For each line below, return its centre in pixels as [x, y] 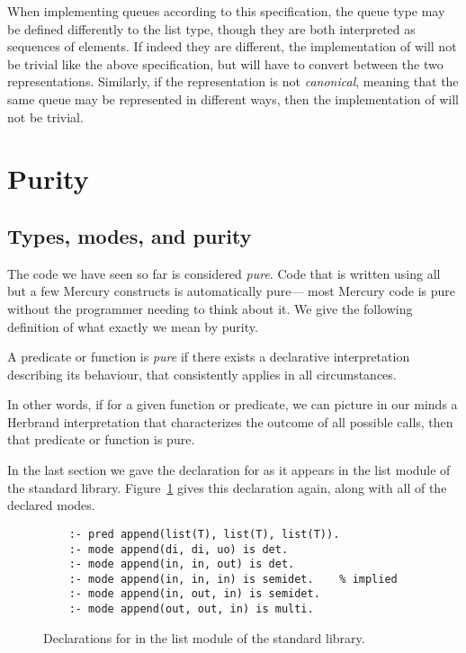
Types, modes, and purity [130, 235]
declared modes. [51, 505]
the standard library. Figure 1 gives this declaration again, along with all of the [227, 487]
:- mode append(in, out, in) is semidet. [194, 594]
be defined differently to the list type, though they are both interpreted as [211, 28]
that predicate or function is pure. [101, 439]
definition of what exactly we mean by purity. [133, 326]
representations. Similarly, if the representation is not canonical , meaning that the [233, 81]
